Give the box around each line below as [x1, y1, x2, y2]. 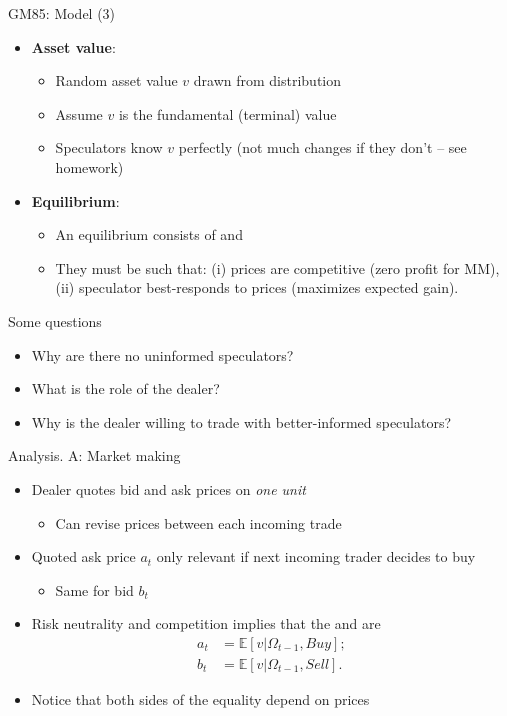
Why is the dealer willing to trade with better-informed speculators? [31, 411, 452, 432]
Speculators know [55, 137, 163, 158]
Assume [55, 103, 103, 124]
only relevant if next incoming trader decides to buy [156, 546, 476, 567]
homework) [55, 156, 124, 177]
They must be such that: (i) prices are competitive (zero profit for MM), [55, 257, 500, 278]
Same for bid [55, 579, 134, 600]
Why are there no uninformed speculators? [31, 344, 294, 365]
